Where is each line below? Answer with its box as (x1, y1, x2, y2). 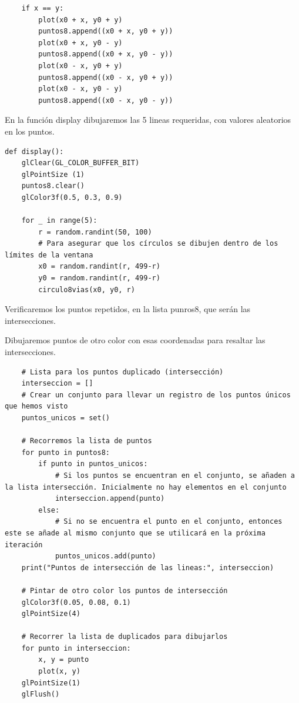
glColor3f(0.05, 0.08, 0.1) (21, 598, 131, 607)
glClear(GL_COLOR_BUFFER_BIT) (21, 159, 140, 168)
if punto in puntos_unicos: (38, 460, 148, 468)
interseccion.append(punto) (55, 494, 165, 503)
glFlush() (21, 690, 60, 699)
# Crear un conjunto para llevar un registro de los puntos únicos (21, 390, 291, 399)
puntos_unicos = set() (21, 414, 110, 422)
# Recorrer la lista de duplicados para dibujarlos (21, 632, 228, 641)
